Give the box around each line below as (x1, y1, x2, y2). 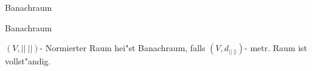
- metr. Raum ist (244, 42, 308, 54)
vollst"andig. (5, 55, 51, 67)
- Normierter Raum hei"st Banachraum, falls (40, 42, 206, 54)
